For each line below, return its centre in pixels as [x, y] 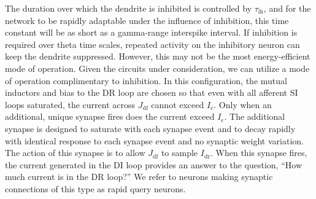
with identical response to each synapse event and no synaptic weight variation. [154, 140]
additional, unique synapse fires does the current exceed [110, 116]
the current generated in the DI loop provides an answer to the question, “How [153, 164]
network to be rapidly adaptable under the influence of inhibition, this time [147, 20]
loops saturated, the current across [70, 104]
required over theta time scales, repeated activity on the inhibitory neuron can [152, 44]
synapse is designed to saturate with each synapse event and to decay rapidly [150, 128]
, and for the [287, 8]
